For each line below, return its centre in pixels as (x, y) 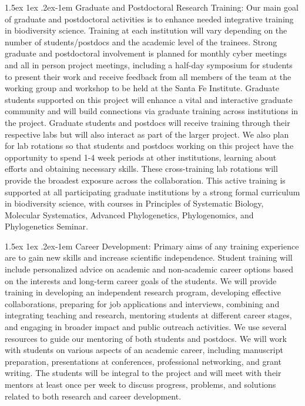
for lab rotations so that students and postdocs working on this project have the (149, 146)
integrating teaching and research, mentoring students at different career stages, (148, 315)
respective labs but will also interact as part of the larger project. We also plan (147, 134)
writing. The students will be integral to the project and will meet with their (143, 373)
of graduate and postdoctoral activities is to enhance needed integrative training (149, 19)
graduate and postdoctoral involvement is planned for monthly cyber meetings (146, 53)
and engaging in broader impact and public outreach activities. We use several (146, 327)
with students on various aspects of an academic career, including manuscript (144, 350)
